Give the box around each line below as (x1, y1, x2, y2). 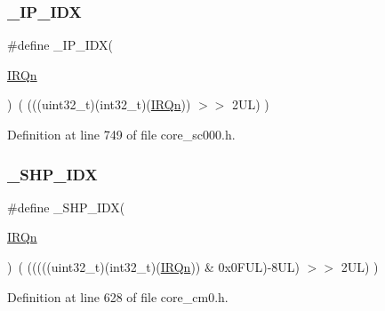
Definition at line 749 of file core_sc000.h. (7, 125, 236, 143)
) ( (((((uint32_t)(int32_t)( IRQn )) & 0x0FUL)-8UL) (7, 258, 301, 275)
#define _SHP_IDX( (7, 197, 125, 216)
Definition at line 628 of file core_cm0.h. (7, 287, 229, 306)
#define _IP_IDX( (7, 36, 113, 54)
